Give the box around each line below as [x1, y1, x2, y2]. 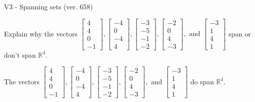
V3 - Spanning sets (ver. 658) [4, 1, 93, 11]
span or [228, 28, 251, 38]
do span [190, 76, 214, 86]
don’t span [4, 49, 36, 60]
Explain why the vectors [4, 28, 78, 38]
